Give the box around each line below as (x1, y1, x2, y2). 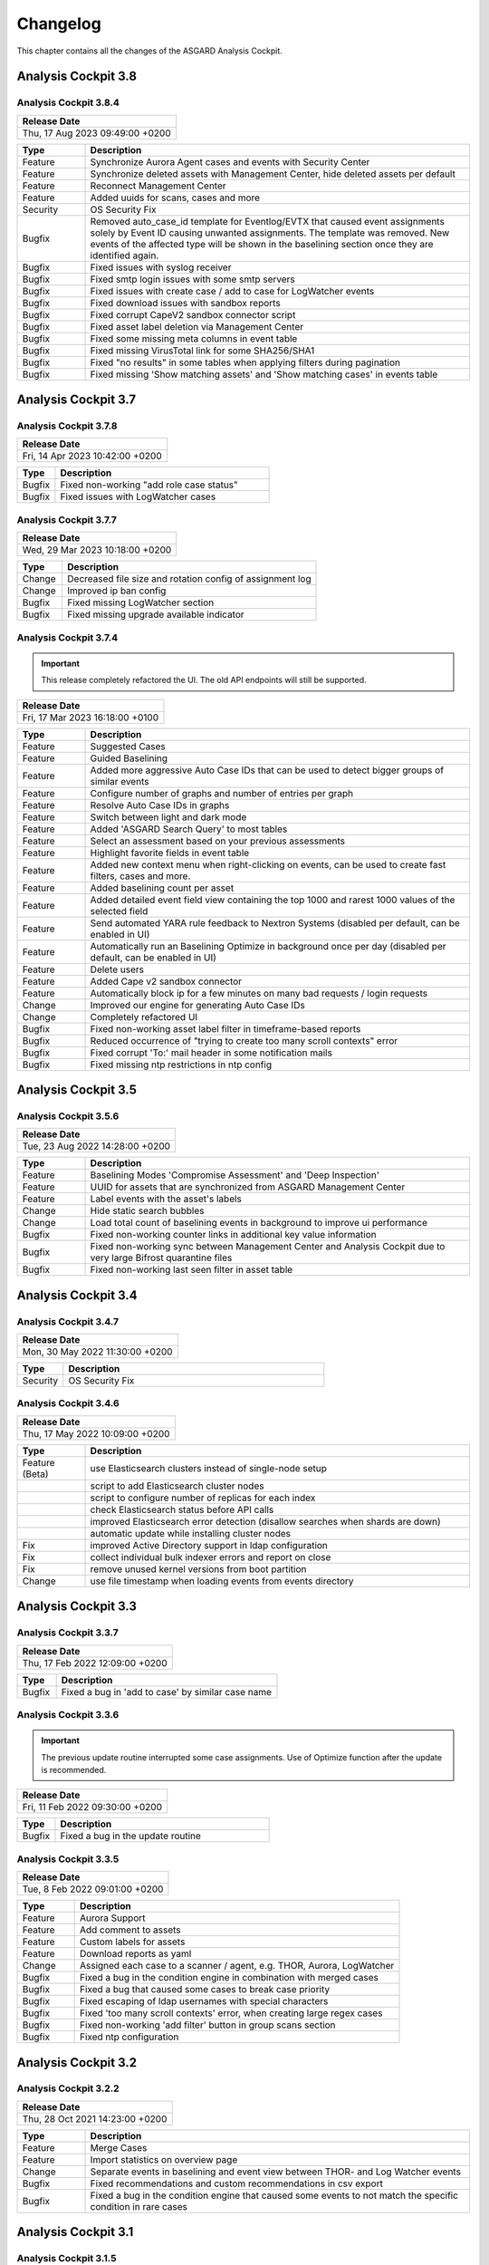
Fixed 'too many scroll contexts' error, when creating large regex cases (79, 2007, 383, 2019)
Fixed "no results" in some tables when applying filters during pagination (90, 356, 401, 369)
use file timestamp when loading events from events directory (90, 1575, 354, 1587)
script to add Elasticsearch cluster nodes (90, 1479, 264, 1492)
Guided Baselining (90, 752, 168, 765)
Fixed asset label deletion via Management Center (90, 320, 303, 333)
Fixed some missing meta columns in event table (90, 332, 298, 344)
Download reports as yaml (79, 1948, 192, 1961)
